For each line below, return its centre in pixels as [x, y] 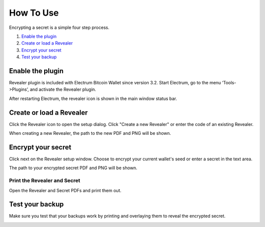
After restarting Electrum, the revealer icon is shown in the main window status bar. [93, 99]
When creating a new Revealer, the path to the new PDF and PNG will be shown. [90, 133]
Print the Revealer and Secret [45, 180]
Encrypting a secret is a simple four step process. [59, 27]
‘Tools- [229, 83]
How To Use [34, 13]
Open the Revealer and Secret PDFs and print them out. [65, 190]
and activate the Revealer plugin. [63, 89]
